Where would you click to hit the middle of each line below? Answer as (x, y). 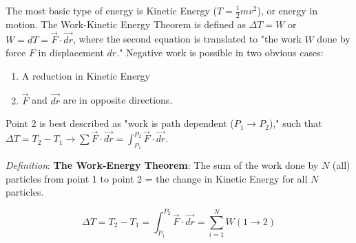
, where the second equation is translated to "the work (187, 39)
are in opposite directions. (118, 100)
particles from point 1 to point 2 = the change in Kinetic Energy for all (157, 178)
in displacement (71, 53)
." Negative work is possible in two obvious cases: (220, 53)
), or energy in (287, 10)
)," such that (295, 123)
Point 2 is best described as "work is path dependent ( (120, 123)
